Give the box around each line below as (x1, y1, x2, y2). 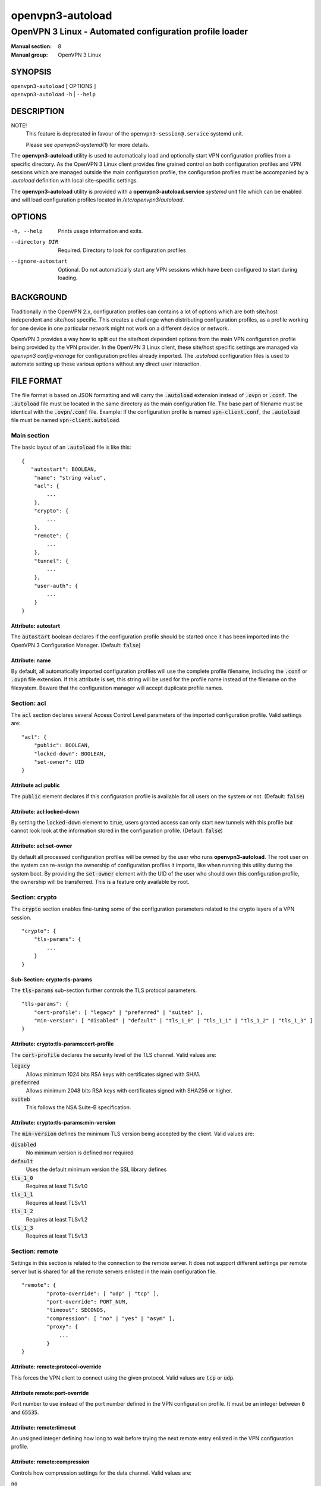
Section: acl (11, 699, 46, 707)
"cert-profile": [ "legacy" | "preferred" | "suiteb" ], (33, 1009, 203, 1016)
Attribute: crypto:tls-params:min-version (11, 1119, 116, 1126)
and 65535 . (11, 1409, 39, 1416)
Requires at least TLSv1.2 (26, 1216, 88, 1223)
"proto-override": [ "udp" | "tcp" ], (46, 1290, 160, 1297)
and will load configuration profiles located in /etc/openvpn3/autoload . (11, 196, 184, 203)
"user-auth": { (33, 583, 78, 589)
